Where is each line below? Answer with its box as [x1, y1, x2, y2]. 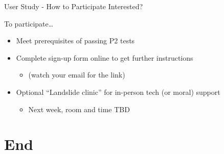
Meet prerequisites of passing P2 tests [16, 35, 135, 46]
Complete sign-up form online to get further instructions [16, 52, 193, 63]
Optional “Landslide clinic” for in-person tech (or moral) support [16, 86, 220, 97]
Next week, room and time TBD [28, 104, 130, 114]
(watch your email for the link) [28, 69, 125, 80]
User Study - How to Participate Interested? [4, 1, 143, 11]
